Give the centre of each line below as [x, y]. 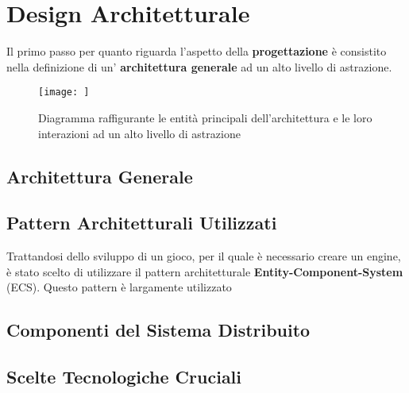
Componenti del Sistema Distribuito [158, 330]
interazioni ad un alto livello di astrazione [139, 133]
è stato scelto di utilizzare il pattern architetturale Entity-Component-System [205, 271]
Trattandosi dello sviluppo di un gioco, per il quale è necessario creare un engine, [204, 256]
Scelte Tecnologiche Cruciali [124, 377]
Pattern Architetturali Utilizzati [142, 223]
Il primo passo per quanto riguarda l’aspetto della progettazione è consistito [197, 51]
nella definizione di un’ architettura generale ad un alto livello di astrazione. [199, 66]
